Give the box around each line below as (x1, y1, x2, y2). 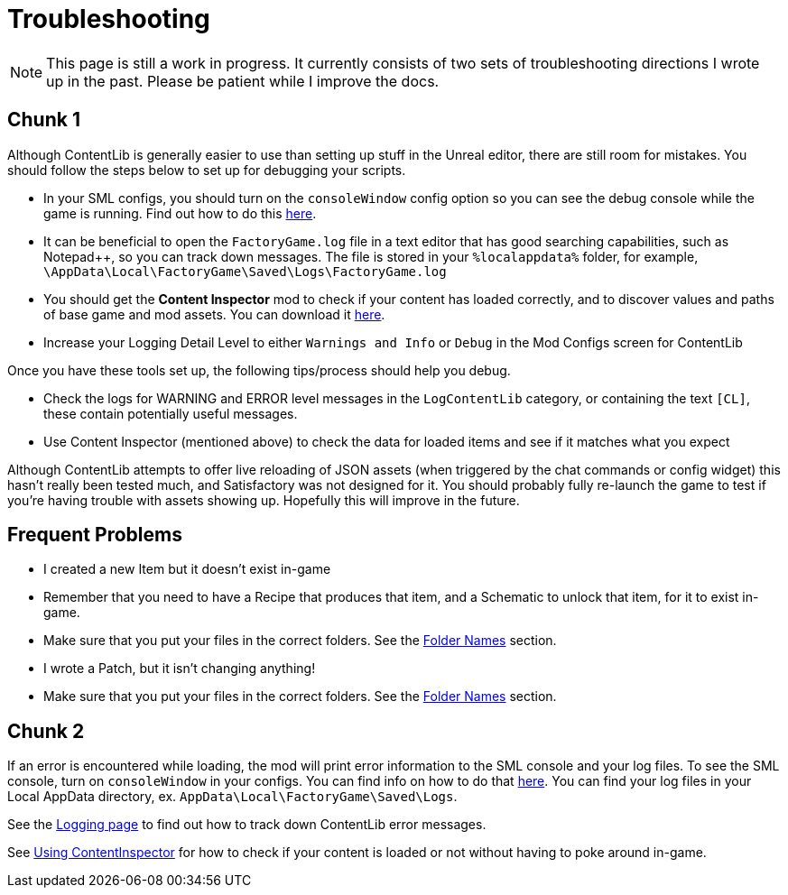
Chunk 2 (7, 719, 85, 743)
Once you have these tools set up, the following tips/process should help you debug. (7, 362, 511, 378)
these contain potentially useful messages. (43, 405, 298, 421)
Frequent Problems (7, 523, 182, 547)
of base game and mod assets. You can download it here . (43, 306, 385, 322)
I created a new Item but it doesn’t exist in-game (43, 561, 331, 577)
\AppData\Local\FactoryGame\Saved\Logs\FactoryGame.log (43, 263, 447, 279)
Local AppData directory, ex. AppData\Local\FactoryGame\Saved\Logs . (7, 789, 458, 805)
